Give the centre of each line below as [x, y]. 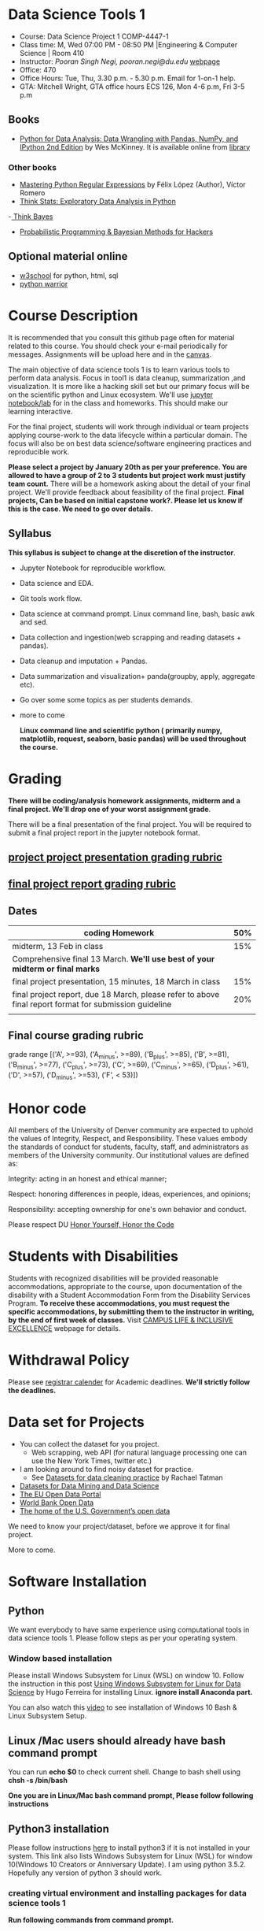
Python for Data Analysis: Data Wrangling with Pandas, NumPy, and [129, 139]
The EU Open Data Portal [60, 1495]
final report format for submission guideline [92, 1004]
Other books [33, 167]
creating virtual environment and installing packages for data [128, 1893]
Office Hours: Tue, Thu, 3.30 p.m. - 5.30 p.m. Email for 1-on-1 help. [127, 78]
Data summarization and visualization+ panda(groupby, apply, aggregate [137, 676]
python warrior [44, 284]
